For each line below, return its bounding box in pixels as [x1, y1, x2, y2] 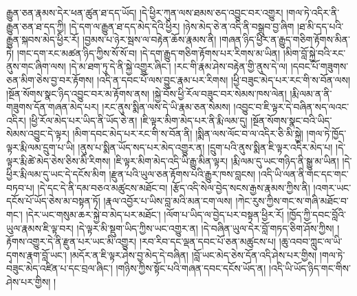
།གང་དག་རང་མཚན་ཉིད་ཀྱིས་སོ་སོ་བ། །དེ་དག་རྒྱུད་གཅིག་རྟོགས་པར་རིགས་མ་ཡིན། [17, 45, 281, 60]
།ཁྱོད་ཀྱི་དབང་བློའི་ [287, 207, 346, 221]
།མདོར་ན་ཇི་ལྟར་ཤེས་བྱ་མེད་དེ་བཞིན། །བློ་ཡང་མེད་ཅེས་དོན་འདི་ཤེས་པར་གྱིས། [69, 247, 317, 262]
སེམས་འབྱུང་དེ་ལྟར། [6, 126, 69, 141]
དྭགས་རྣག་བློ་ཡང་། [6, 247, 67, 262]
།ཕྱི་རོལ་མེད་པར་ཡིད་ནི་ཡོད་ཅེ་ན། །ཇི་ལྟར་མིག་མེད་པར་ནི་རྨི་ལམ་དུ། [29, 113, 248, 127]
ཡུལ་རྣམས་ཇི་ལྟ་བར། [6, 220, 74, 235]
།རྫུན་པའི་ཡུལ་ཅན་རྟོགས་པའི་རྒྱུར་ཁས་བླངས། [109, 167, 256, 181]
